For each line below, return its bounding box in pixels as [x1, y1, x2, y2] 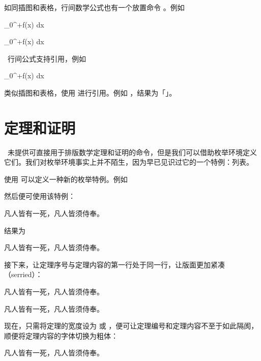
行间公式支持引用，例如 [7, 53, 86, 64]
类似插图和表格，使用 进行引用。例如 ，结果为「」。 [4, 87, 177, 98]
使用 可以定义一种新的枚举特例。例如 [4, 173, 128, 184]
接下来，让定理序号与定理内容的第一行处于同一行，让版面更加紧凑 [4, 259, 225, 269]
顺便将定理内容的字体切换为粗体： [4, 330, 118, 341]
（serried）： [4, 269, 43, 280]
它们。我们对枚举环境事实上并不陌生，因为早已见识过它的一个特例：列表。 [4, 157, 253, 167]
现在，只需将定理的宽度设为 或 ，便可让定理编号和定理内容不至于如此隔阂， [4, 320, 258, 331]
